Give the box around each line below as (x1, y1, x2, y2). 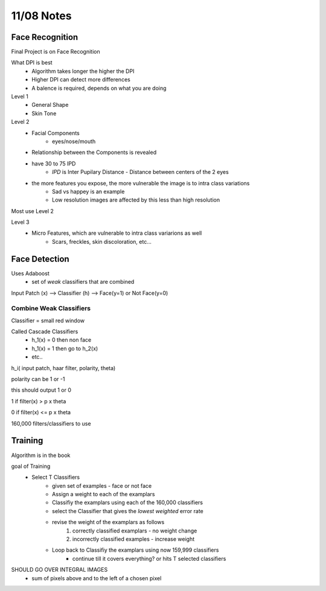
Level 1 (11, 93, 28, 100)
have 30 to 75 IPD (31, 160, 76, 167)
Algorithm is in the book (11, 452, 71, 459)
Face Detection (11, 254, 69, 264)
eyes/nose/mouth (52, 138, 96, 145)
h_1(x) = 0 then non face (31, 336, 92, 343)
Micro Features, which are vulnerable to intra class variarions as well (31, 229, 202, 237)
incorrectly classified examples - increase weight (72, 535, 195, 543)
